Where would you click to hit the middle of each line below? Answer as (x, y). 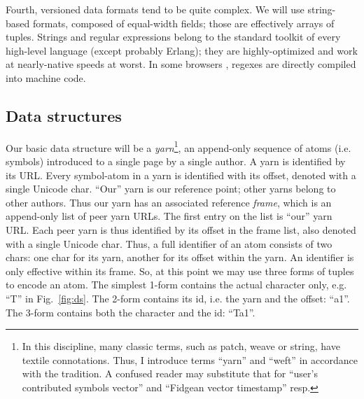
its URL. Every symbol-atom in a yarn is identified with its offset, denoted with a (181, 175)
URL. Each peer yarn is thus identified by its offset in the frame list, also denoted (181, 229)
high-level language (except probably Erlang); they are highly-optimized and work (182, 50)
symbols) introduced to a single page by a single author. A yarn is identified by (176, 161)
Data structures (64, 115)
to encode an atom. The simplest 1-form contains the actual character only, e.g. (176, 285)
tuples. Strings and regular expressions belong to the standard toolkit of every (173, 37)
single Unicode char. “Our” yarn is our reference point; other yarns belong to (171, 189)
